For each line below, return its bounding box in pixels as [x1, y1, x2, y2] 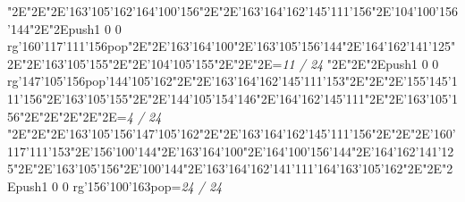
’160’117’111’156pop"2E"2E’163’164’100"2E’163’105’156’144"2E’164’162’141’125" [18, 37, 456, 55]
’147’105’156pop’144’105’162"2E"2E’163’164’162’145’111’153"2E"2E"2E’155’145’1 [18, 72, 458, 90]
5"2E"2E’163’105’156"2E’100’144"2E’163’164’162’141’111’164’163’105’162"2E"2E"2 [7, 159, 453, 178]
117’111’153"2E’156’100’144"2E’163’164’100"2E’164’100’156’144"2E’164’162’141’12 [7, 141, 454, 160]
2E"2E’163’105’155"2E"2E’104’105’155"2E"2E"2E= [7, 54, 283, 72]
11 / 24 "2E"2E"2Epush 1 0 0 [282, 54, 439, 72]
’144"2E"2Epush [7, 19, 95, 38]
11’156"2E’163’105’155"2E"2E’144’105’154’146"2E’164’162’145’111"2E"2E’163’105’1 [7, 88, 458, 107]
